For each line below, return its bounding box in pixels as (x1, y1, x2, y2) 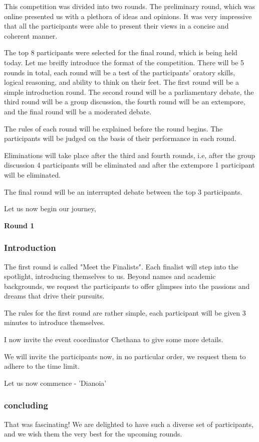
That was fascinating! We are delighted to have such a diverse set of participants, (4, 418, 253, 429)
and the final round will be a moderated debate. (4, 106, 152, 116)
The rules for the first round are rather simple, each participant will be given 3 (4, 307, 246, 318)
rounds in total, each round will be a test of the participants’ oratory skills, (4, 67, 235, 77)
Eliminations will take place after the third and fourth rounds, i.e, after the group (4, 150, 255, 160)
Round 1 (4, 220, 35, 230)
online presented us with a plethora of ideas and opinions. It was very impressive (4, 11, 252, 21)
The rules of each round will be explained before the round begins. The (4, 123, 223, 133)
